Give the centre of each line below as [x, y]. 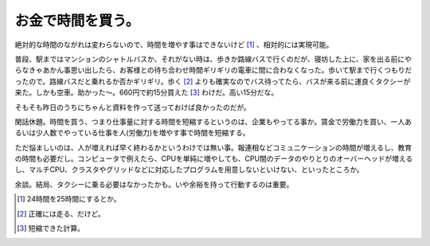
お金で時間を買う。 [77, 21]
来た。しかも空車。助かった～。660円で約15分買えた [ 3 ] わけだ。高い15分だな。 [147, 92]
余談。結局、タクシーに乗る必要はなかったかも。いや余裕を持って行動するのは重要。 [154, 184]
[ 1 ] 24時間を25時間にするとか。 [69, 199]
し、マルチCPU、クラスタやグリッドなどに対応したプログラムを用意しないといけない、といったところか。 [189, 170]
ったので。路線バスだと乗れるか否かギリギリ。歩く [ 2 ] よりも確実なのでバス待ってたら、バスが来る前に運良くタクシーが [213, 81]
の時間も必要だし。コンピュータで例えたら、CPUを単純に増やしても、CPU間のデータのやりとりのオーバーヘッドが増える [214, 158]
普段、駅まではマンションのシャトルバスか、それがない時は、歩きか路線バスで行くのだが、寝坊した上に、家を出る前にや [213, 59]
